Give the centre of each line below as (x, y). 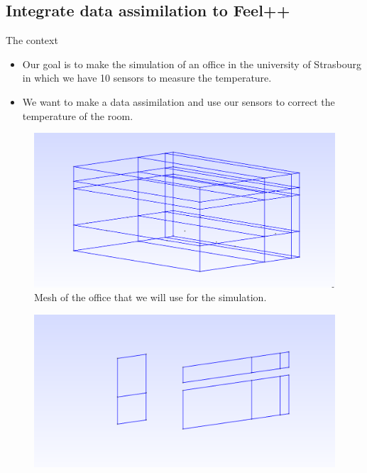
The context (32, 40)
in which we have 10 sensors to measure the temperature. (147, 78)
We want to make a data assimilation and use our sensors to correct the (179, 101)
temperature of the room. (78, 115)
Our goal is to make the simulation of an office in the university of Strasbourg (192, 64)
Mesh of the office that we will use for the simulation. (150, 297)
